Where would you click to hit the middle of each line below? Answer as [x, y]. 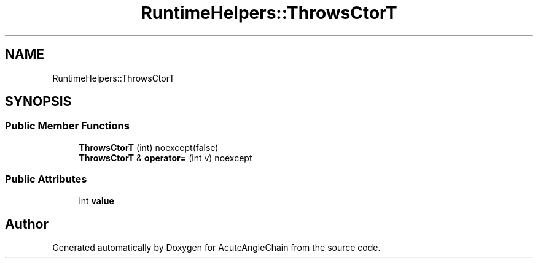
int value [96, 200]
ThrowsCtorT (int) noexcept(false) [149, 147]
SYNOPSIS [38, 102]
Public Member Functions [67, 126]
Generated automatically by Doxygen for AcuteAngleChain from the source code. [216, 248]
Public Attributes [46, 179]
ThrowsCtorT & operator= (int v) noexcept [166, 158]
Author [27, 224]
